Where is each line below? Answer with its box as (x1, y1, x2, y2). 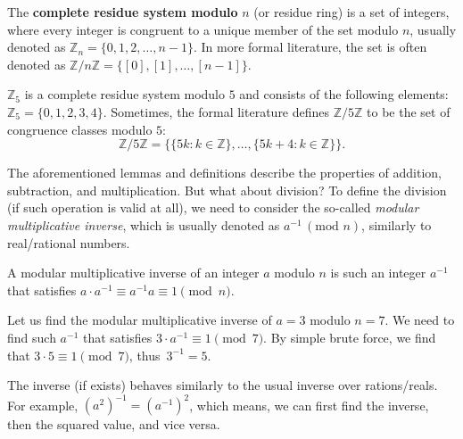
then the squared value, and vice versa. (7, 415, 220, 434)
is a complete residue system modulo (24, 85, 226, 104)
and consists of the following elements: (239, 85, 449, 104)
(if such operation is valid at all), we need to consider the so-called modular (7, 198, 419, 217)
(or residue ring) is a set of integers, (253, 3, 450, 21)
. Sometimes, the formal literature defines (103, 102, 330, 120)
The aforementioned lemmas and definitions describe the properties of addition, (7, 163, 442, 182)
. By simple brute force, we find (263, 327, 436, 346)
